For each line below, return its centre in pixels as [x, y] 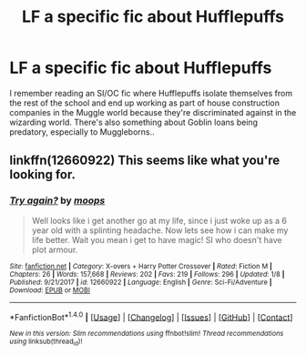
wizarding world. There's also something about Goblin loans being [133, 122]
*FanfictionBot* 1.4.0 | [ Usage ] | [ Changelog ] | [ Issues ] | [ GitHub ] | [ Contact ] [151, 316]
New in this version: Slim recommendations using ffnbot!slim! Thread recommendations [147, 334]
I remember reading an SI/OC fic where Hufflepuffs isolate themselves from [151, 93]
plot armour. [55, 249]
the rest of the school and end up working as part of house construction [145, 103]
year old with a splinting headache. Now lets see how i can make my [160, 230]
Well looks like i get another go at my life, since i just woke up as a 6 [159, 220]
